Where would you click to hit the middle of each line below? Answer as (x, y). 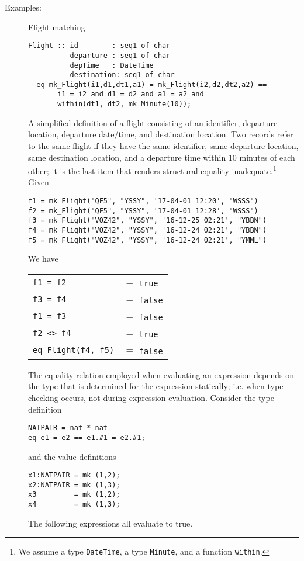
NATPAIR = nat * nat (68, 428)
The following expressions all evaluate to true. (110, 523)
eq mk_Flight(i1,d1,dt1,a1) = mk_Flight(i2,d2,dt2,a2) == (152, 84)
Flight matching (57, 27)
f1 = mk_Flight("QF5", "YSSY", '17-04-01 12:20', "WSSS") (143, 201)
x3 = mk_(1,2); (74, 495)
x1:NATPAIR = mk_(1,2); (74, 475)
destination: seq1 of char (122, 75)
